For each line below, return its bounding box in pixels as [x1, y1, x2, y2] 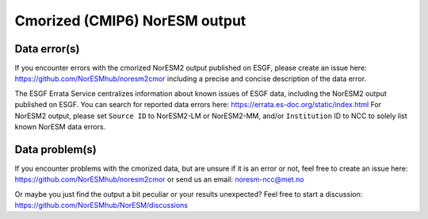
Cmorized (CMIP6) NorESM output [14, 12, 246, 29]
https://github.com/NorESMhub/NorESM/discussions [14, 201, 188, 210]
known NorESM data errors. [14, 122, 106, 132]
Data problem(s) [14, 143, 97, 156]
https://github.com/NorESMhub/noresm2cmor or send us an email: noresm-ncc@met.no [14, 175, 304, 184]
